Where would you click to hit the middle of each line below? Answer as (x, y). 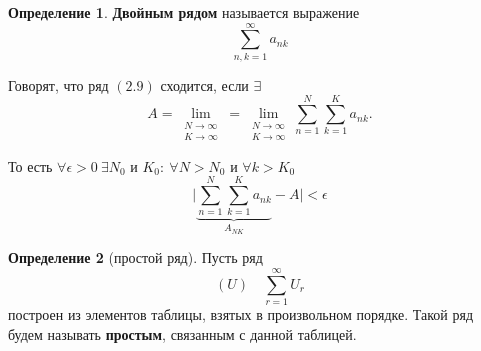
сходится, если (204, 84)
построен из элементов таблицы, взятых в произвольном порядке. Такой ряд (241, 314)
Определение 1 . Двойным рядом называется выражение (184, 12)
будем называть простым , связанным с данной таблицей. (182, 333)
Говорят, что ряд (58, 84)
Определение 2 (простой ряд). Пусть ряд (135, 257)
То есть (30, 165)
